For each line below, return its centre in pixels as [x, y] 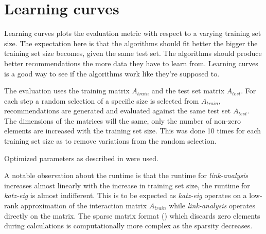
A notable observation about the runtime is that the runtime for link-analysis [126, 175]
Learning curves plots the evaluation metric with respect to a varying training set [133, 33]
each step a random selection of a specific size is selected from [102, 100]
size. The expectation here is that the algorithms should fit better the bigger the [131, 43]
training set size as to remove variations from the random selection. [110, 141]
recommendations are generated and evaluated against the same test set [118, 111]
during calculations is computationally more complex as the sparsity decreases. [128, 226]
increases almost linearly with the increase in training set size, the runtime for [127, 185]
